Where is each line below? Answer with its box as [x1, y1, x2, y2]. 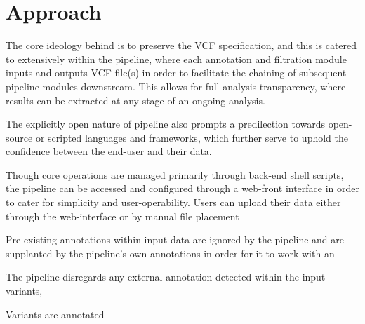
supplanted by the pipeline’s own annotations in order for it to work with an [6, 245, 335, 260]
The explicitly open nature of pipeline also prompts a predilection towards [6, 116, 326, 131]
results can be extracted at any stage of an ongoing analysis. [6, 93, 265, 107]
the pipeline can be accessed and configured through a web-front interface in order [6, 181, 360, 196]
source [6, 130, 33, 144]
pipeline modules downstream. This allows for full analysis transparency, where [6, 79, 346, 93]
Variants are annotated [6, 306, 105, 321]
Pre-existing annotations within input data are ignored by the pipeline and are [6, 232, 345, 247]
